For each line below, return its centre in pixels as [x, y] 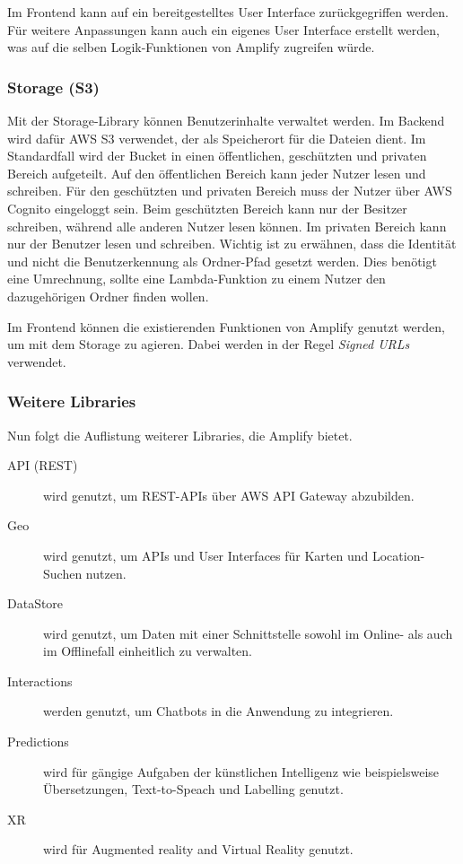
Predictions [38, 742]
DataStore [35, 603]
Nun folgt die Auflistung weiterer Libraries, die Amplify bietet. [180, 435]
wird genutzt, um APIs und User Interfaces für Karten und [206, 555]
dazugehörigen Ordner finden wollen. [108, 296]
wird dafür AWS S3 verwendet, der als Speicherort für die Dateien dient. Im [217, 138]
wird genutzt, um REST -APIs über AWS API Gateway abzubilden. [229, 495]
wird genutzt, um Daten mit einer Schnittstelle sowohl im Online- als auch [248, 633]
